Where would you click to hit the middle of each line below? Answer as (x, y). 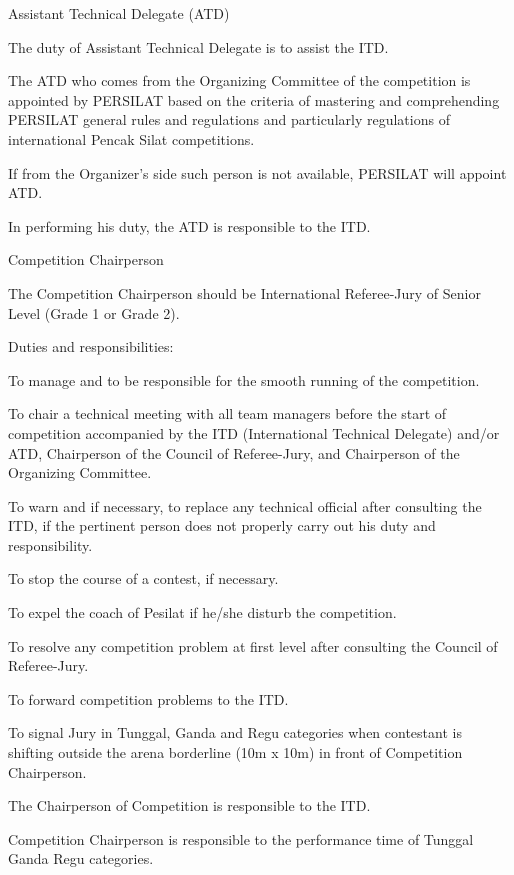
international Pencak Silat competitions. (131, 138)
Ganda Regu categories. (81, 858)
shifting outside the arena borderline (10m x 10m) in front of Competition (235, 752)
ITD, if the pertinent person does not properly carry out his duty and (222, 525)
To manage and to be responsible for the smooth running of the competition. (244, 379)
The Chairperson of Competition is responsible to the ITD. (189, 805)
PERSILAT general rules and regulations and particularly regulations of (229, 119)
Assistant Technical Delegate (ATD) (119, 13)
